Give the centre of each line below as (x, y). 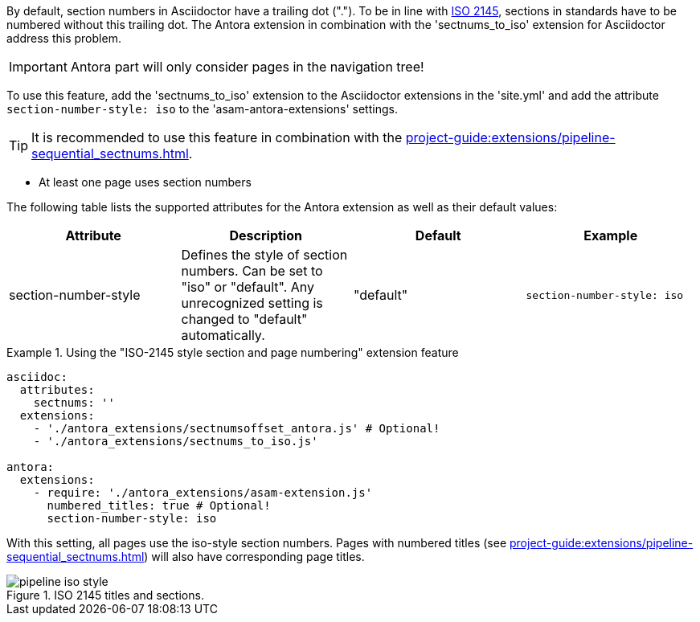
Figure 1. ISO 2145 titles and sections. (105, 595)
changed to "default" (244, 319)
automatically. (223, 335)
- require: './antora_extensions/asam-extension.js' (203, 493)
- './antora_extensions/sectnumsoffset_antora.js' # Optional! (237, 428)
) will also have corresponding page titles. (254, 557)
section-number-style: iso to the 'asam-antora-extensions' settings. (202, 109)
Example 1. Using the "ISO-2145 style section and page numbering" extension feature (233, 352)
